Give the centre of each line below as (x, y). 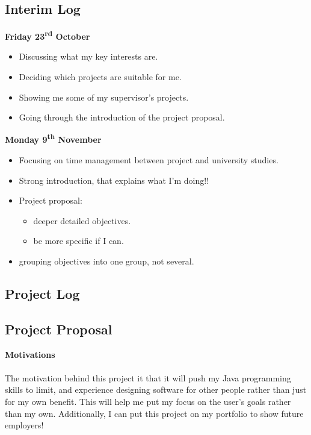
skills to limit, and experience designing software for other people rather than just (156, 390)
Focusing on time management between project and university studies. (149, 160)
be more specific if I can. (79, 241)
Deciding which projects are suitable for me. (100, 77)
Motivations (30, 354)
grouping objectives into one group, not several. (106, 261)
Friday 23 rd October (48, 35)
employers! (24, 425)
